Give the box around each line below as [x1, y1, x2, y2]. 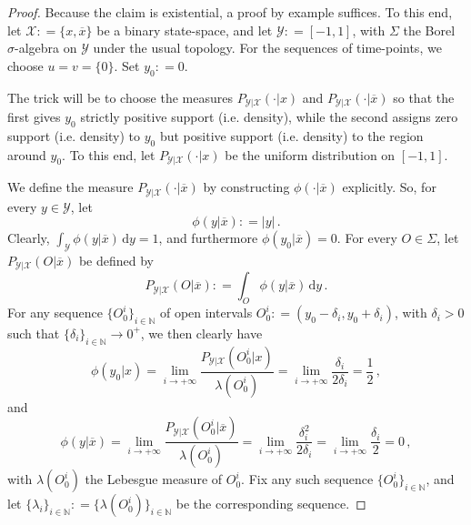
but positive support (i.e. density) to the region [159, 126, 424, 145]
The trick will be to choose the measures [7, 87, 233, 106]
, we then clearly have [140, 323, 263, 342]
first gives [7, 107, 61, 126]
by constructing [203, 177, 290, 197]
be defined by [78, 250, 155, 269]
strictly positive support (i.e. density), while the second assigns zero [80, 107, 458, 126]
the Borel [403, 20, 456, 39]
